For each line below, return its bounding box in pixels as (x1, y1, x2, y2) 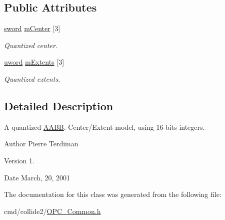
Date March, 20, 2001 (4, 172, 70, 182)
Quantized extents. (4, 73, 60, 84)
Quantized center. (4, 40, 58, 50)
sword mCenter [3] (4, 23, 60, 34)
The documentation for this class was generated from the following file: (4, 189, 221, 199)
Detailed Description (4, 98, 113, 113)
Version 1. (4, 155, 34, 165)
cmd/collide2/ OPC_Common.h (4, 205, 101, 216)
